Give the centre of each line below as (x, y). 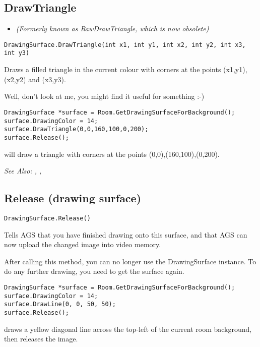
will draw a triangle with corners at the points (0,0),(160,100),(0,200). (112, 154)
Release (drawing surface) (73, 198)
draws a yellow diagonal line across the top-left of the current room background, (128, 329)
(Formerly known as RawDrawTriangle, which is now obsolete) (112, 28)
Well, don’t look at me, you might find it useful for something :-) (104, 96)
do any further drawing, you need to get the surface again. (94, 271)
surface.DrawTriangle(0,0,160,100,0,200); (76, 129)
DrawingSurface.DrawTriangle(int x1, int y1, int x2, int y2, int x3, (125, 45)
